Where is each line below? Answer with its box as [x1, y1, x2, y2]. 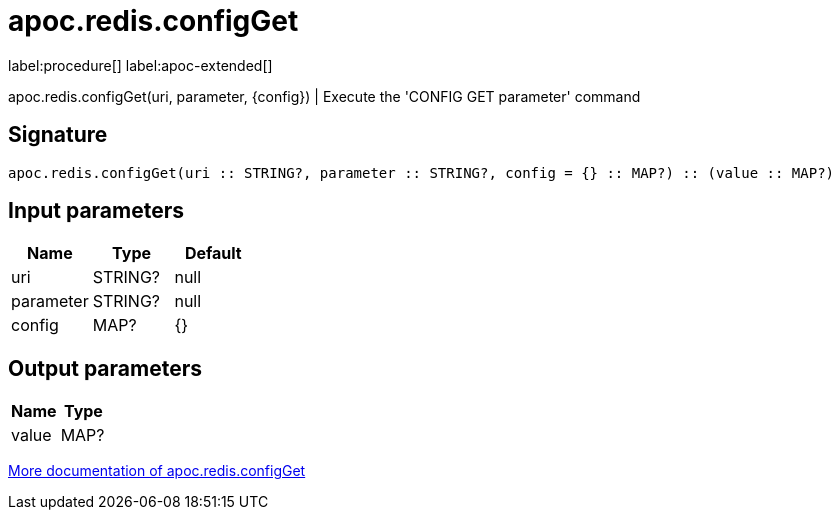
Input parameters [8, 198, 185, 224]
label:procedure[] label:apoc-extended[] [8, 56, 273, 74]
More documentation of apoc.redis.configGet [8, 462, 306, 480]
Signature [8, 122, 108, 148]
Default [184, 243, 242, 264]
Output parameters [8, 355, 202, 381]
